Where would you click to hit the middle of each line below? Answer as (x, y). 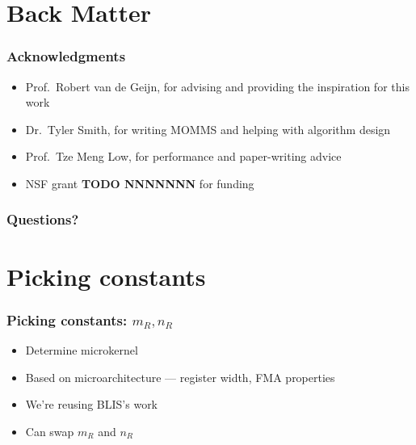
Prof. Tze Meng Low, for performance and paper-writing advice (183, 156)
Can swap (50, 431)
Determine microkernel (82, 350)
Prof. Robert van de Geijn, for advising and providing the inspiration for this (217, 86)
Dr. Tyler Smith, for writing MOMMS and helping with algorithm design (208, 129)
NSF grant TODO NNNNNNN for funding (140, 183)
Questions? (43, 219)
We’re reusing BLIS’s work (92, 404)
